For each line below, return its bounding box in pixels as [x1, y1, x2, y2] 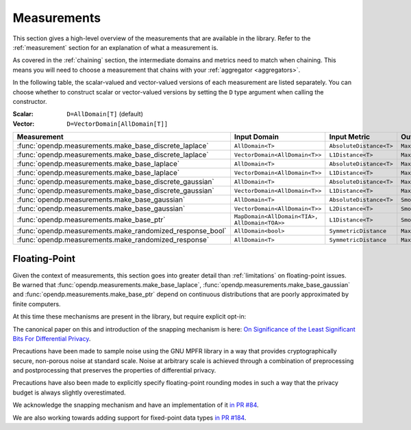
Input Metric [329, 132, 370, 142]
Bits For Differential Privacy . [12, 334, 91, 342]
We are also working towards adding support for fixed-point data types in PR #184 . [12, 414, 247, 422]
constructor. [12, 97, 47, 105]
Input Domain [234, 132, 279, 142]
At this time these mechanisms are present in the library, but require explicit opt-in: [12, 312, 247, 321]
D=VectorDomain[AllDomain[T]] [66, 120, 169, 128]
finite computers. [12, 299, 61, 308]
